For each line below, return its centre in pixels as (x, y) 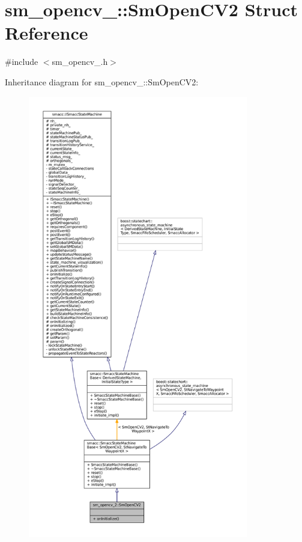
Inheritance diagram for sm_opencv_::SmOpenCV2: (102, 81)
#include (22, 62)
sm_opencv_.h (80, 62)
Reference (47, 33)
